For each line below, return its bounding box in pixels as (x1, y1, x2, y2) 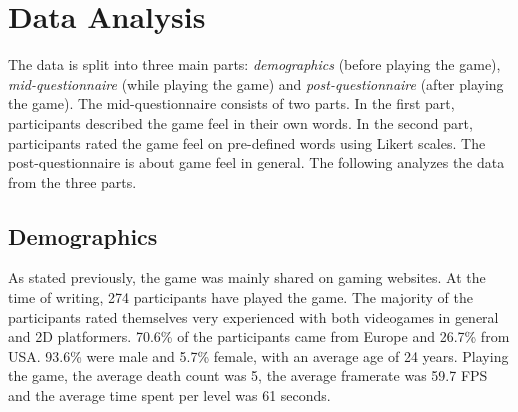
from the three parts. (8, 171, 137, 192)
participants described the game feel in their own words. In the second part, (8, 112, 473, 133)
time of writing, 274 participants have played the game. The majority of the (8, 287, 473, 308)
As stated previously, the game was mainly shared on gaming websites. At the (8, 267, 486, 288)
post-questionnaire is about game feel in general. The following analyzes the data (8, 152, 505, 173)
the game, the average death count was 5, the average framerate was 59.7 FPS (8, 365, 488, 386)
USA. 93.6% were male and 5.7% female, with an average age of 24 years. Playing (8, 345, 509, 366)
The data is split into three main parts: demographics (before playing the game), (8, 54, 501, 75)
